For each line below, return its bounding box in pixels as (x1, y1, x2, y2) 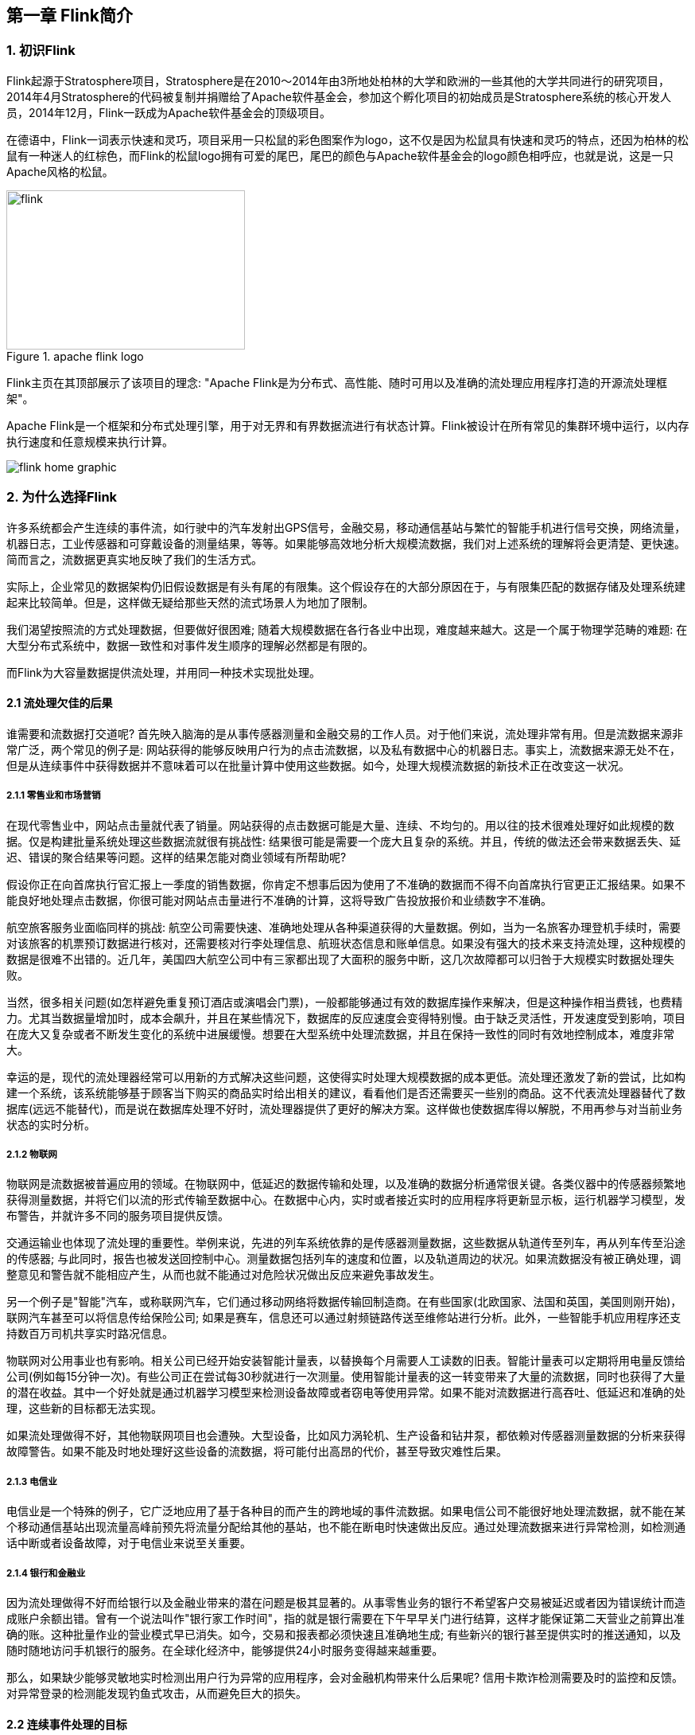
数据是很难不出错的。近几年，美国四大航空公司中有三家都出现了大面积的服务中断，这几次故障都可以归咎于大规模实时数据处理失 (6, 952, 674, 966)
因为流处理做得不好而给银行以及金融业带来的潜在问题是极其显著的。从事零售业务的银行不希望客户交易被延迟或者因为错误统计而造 (6, 1595, 685, 1609)
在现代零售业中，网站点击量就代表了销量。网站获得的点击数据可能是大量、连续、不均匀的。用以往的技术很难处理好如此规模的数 (6, 818, 674, 832)
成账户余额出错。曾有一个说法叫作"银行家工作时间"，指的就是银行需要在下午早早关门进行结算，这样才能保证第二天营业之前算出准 (6, 1611, 685, 1625)
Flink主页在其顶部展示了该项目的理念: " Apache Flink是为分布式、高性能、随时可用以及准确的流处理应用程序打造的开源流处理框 (6, 375, 668, 389)
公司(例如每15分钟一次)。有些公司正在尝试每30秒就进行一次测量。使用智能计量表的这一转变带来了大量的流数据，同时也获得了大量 (6, 1370, 685, 1384)
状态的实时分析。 (6, 1117, 95, 1131)
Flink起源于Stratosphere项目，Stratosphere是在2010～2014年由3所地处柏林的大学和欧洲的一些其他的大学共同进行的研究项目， (6, 73, 670, 88)
